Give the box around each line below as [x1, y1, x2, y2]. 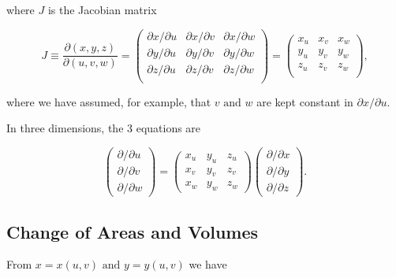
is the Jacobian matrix [47, 2, 157, 17]
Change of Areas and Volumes [6, 219, 259, 243]
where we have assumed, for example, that [6, 93, 211, 109]
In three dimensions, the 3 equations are [6, 120, 201, 136]
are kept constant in [256, 93, 353, 109]
